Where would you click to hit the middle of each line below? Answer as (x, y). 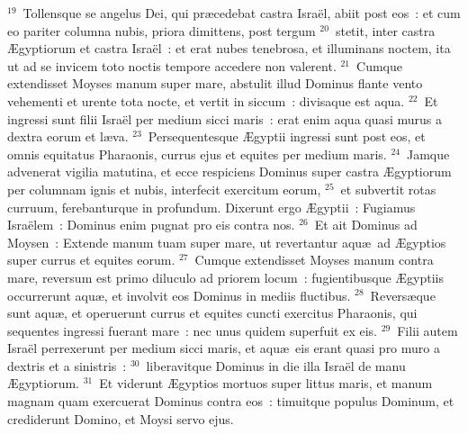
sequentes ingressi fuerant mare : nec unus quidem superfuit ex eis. (192, 330)
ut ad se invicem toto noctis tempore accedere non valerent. (172, 65)
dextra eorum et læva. (68, 136)
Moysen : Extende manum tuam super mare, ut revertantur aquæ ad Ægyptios (227, 242)
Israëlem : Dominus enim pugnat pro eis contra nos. (151, 225)
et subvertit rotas (388, 189)
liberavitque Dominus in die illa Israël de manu (276, 365)
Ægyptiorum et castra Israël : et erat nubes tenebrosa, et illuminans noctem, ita (229, 48)
